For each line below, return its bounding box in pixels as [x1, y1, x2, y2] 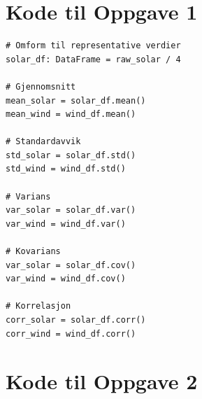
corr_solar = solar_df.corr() [6, 315, 146, 325]
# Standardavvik [6, 136, 81, 147]
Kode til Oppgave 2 [6, 367, 198, 395]
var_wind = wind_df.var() [6, 218, 126, 229]
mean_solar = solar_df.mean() [6, 95, 146, 106]
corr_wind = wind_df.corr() [6, 328, 136, 339]
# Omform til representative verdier [6, 41, 181, 51]
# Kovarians [6, 246, 61, 257]
